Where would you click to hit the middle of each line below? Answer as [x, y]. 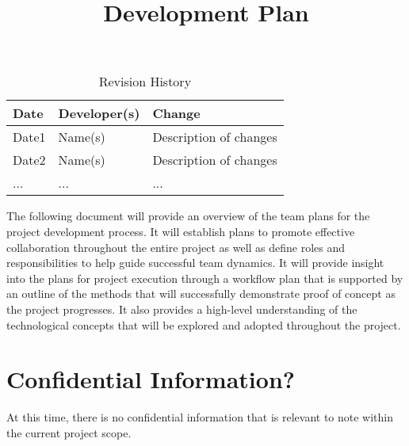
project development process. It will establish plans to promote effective [181, 231]
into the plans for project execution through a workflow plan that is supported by [205, 278]
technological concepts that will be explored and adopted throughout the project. [204, 324]
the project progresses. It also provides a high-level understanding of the [182, 309]
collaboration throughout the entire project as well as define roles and [176, 247]
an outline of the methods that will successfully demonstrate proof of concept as [201, 294]
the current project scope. [69, 432]
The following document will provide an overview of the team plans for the [188, 216]
